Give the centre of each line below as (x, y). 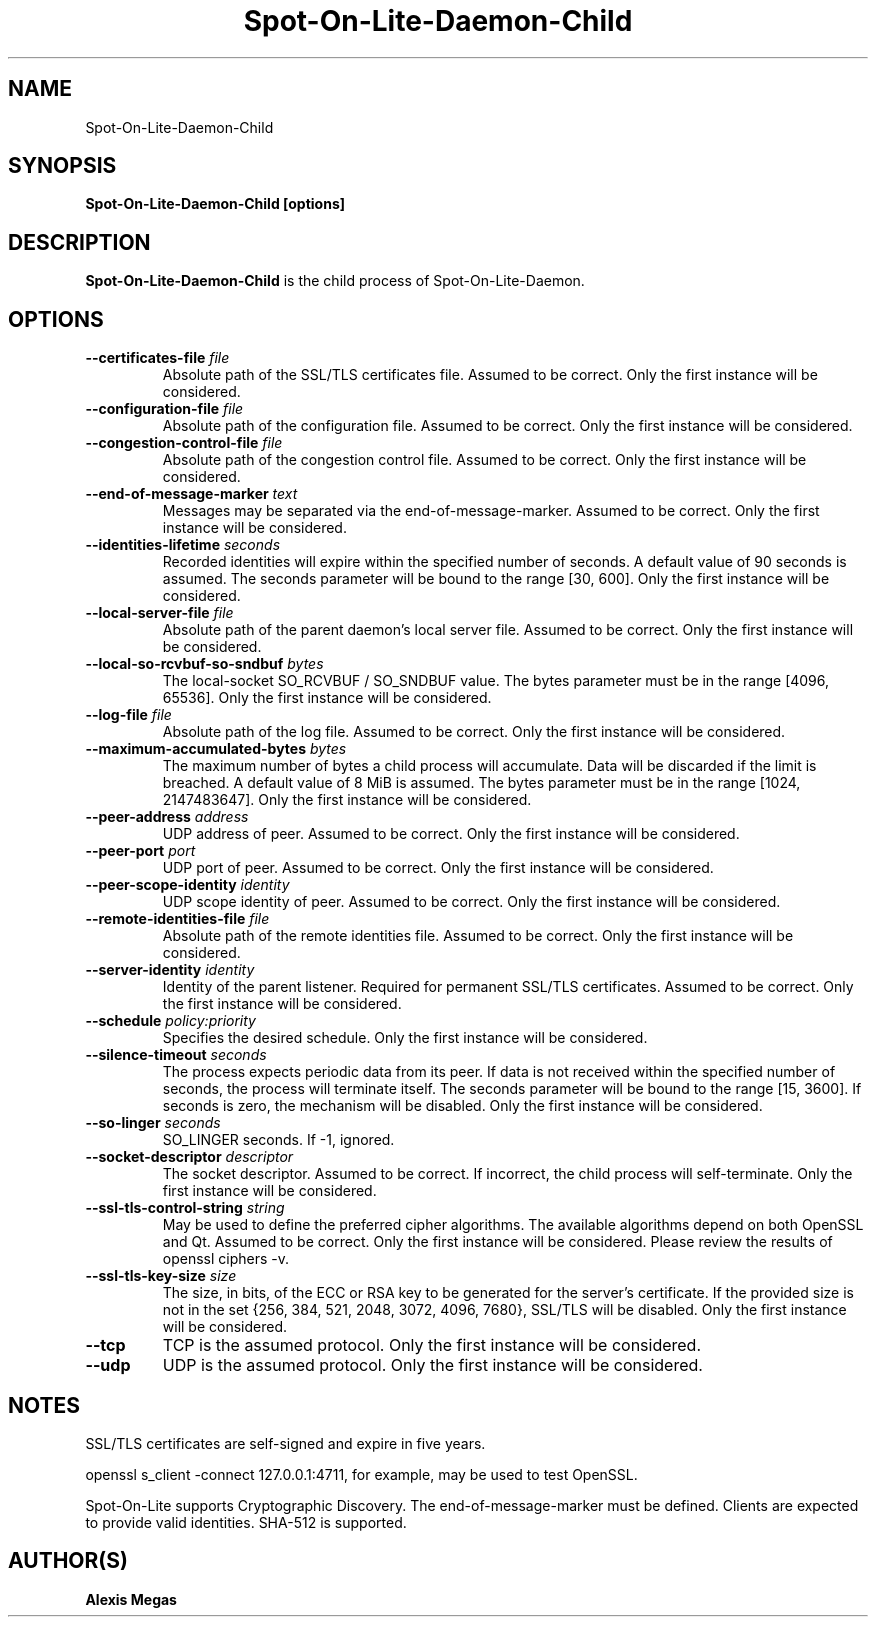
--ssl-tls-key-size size (161, 1276)
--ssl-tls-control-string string (185, 1208)
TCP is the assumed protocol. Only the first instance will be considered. (432, 1345)
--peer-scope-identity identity (187, 885)
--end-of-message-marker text (191, 494)
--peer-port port (140, 851)
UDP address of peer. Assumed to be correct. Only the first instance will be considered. (451, 834)
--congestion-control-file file (184, 443)
